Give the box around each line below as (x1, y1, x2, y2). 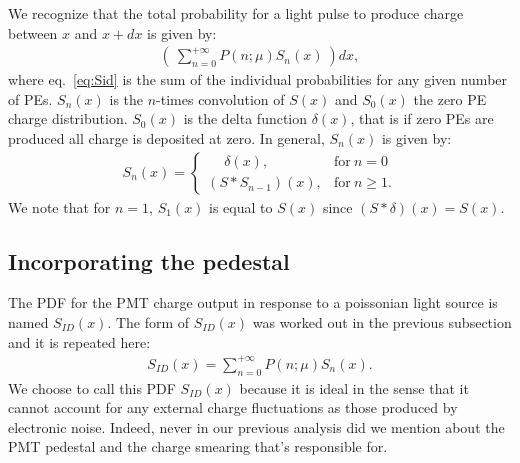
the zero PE (413, 88, 487, 109)
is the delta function (183, 108, 308, 129)
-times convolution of (156, 88, 285, 109)
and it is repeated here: (8, 331, 151, 352)
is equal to (209, 196, 273, 217)
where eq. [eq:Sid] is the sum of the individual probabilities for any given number (8, 69, 508, 90)
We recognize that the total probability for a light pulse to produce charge (8, 3, 464, 23)
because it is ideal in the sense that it (239, 377, 469, 398)
